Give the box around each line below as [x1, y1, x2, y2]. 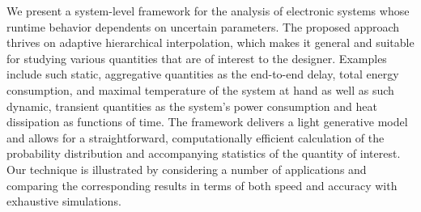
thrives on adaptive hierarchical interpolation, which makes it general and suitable [6, 34, 415, 51]
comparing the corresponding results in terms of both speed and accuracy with [6, 176, 398, 193]
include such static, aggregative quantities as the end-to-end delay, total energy [6, 66, 399, 83]
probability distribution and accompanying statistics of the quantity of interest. [6, 145, 401, 162]
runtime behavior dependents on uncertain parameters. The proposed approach [6, 18, 400, 35]
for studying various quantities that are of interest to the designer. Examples [6, 49, 387, 66]
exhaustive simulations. [6, 193, 121, 210]
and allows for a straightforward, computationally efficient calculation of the [6, 129, 385, 146]
